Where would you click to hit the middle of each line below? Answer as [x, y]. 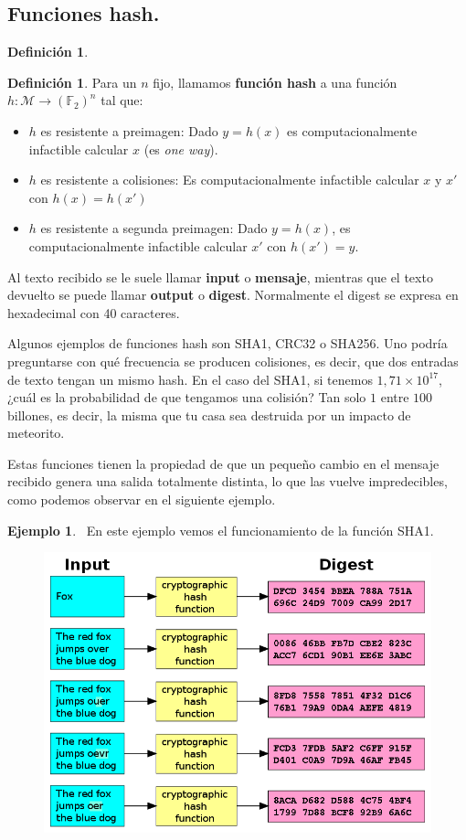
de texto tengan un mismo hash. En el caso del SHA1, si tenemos [190, 379]
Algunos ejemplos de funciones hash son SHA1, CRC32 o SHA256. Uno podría [228, 343]
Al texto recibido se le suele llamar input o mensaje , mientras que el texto [220, 276]
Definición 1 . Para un [72, 82]
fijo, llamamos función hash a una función [275, 82]
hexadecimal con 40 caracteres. [94, 312]
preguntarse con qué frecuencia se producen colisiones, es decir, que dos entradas [233, 361]
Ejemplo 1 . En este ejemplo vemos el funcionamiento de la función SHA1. [221, 530]
